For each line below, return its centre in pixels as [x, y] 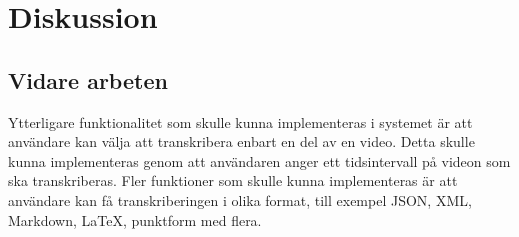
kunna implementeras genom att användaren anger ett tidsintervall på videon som [259, 160]
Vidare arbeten [88, 79]
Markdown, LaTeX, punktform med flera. [135, 219]
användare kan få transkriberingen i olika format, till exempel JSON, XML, [240, 199]
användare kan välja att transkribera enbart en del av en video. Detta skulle [241, 141]
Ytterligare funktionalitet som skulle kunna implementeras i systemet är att [240, 121]
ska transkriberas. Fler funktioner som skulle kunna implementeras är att [233, 180]
